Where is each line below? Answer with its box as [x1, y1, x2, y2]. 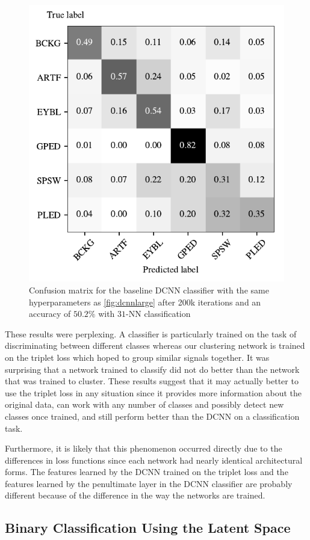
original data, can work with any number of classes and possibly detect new [5, 398, 284, 411]
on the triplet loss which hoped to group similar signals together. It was [5, 351, 270, 363]
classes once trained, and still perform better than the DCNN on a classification [5, 410, 300, 422]
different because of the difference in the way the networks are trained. [5, 489, 265, 502]
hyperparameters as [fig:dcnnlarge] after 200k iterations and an [29, 295, 261, 308]
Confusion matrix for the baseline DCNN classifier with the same [29, 283, 269, 296]
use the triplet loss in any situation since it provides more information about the [5, 386, 302, 399]
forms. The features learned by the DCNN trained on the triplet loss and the [5, 465, 288, 478]
